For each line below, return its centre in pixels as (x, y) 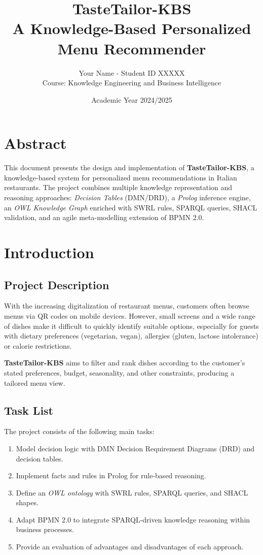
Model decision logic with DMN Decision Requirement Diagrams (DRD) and (135, 448)
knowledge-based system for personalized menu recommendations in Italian (121, 177)
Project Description (57, 284)
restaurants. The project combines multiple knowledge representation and (118, 187)
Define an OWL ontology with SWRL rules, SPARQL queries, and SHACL (132, 492)
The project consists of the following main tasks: (79, 431)
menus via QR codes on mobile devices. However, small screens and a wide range (130, 315)
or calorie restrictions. (38, 345)
